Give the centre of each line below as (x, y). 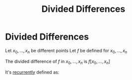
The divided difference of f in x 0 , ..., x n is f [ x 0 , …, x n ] (58, 62)
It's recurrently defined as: (32, 72)
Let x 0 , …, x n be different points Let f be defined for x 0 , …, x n (66, 51)
